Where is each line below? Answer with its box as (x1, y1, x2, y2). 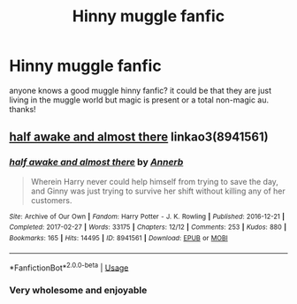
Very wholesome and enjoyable (9, 285, 148, 297)
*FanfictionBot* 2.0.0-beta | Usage (9, 261, 129, 273)
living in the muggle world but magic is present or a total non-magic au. (9, 95, 270, 105)
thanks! (9, 103, 37, 114)
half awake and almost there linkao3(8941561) (9, 130, 269, 145)
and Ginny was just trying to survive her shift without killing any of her (30, 186, 286, 196)
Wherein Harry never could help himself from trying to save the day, (30, 176, 278, 186)
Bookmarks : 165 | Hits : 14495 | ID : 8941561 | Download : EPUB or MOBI (9, 233, 228, 242)
